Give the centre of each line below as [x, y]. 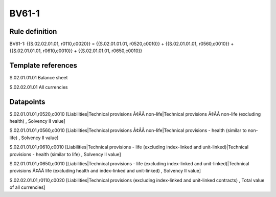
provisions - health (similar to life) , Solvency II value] [65, 154]
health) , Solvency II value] [38, 121]
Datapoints [27, 102]
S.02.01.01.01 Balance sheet [39, 78]
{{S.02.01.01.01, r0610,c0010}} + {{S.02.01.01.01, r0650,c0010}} [76, 51]
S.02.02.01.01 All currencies [39, 87]
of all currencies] [27, 187]
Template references [43, 66]
